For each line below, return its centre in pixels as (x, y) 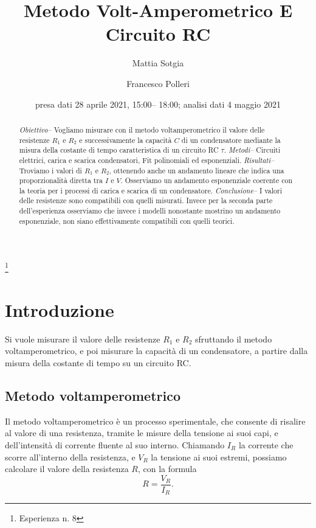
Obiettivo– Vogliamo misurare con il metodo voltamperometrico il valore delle (142, 129)
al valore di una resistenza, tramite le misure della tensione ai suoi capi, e (142, 433)
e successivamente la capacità (125, 140)
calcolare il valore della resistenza (67, 469)
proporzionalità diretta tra (61, 180)
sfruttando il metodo (234, 339)
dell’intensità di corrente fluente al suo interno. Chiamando (115, 445)
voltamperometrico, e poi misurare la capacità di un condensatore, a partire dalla (156, 351)
